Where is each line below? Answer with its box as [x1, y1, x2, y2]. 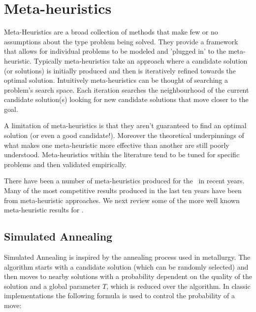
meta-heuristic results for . [4, 205, 84, 215]
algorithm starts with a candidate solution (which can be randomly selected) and [4, 261, 249, 272]
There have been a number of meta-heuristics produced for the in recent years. [4, 175, 245, 186]
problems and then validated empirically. [4, 159, 127, 169]
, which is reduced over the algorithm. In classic [106, 280, 251, 291]
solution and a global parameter [4, 280, 100, 291]
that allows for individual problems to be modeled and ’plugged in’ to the [4, 46, 226, 56]
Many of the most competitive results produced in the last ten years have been [4, 185, 242, 196]
